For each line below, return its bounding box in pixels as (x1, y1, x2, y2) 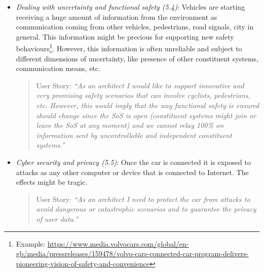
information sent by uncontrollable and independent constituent (36, 129, 233, 140)
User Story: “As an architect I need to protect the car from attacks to (36, 193, 250, 204)
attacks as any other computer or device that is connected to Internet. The (16, 166, 249, 177)
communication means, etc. (16, 63, 100, 74)
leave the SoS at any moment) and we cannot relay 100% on (36, 120, 224, 130)
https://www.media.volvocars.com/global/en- (47, 238, 189, 249)
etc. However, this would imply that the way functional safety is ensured (36, 100, 259, 110)
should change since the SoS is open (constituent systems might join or (36, 110, 256, 120)
